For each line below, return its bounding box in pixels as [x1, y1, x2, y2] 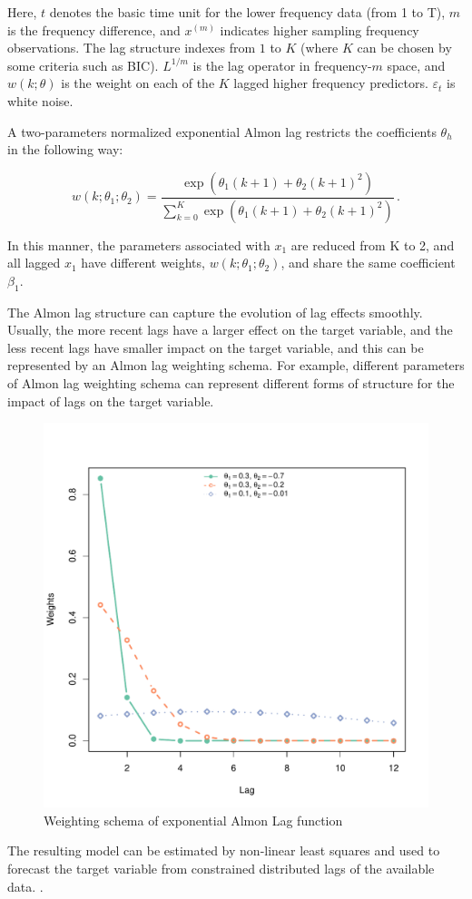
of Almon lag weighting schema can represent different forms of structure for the [7, 373, 455, 392]
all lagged [7, 253, 61, 272]
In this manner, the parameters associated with [7, 235, 270, 254]
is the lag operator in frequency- [192, 55, 372, 74]
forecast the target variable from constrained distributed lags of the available [7, 858, 435, 877]
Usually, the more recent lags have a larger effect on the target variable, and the [7, 320, 453, 339]
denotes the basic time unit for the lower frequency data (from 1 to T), [49, 3, 446, 21]
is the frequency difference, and [7, 20, 181, 39]
